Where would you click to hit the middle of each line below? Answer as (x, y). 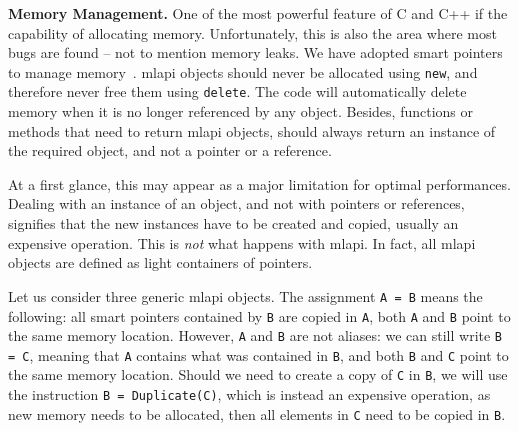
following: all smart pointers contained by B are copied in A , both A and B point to (259, 315)
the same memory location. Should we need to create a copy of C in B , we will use (258, 374)
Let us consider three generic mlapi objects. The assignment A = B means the (245, 295)
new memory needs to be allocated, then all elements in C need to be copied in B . (257, 413)
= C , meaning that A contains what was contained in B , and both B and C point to (258, 354)
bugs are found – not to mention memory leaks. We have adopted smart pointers (255, 52)
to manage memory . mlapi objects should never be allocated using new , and (243, 71)
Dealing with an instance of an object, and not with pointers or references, (236, 203)
